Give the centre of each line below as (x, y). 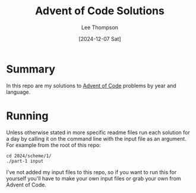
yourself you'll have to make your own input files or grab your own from (94, 178)
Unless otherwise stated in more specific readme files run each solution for (98, 132)
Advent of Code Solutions (100, 11)
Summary (31, 69)
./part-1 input (25, 161)
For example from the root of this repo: (53, 145)
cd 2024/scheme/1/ (29, 156)
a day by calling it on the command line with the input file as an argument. (97, 138)
